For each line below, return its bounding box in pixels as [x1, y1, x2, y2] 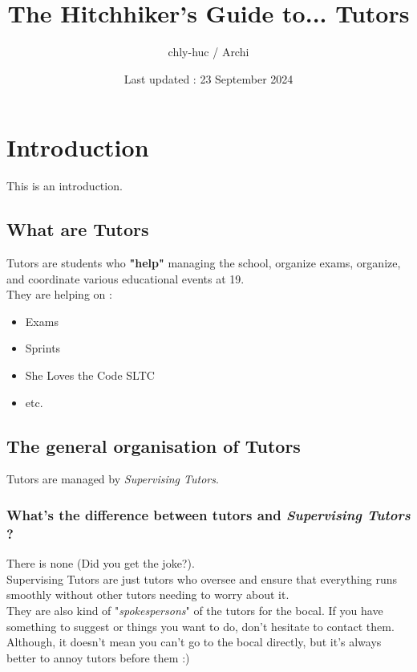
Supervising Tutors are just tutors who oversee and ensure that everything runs [6, 570, 397, 587]
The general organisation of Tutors [6, 433, 301, 458]
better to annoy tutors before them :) [6, 649, 190, 666]
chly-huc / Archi [168, 43, 249, 60]
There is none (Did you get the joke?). [6, 555, 195, 572]
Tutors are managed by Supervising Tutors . [6, 470, 219, 487]
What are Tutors [6, 217, 149, 242]
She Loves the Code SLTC [25, 367, 155, 384]
